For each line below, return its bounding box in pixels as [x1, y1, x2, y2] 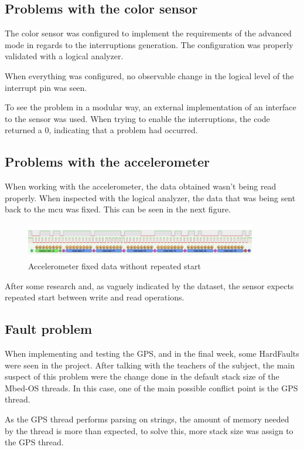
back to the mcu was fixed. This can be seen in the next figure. [5, 203, 231, 215]
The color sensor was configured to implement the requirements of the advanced [5, 27, 292, 39]
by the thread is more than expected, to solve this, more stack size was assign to [5, 424, 293, 437]
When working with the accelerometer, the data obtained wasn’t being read [5, 180, 276, 192]
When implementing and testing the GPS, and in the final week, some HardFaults [5, 347, 299, 360]
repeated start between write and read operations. [5, 291, 185, 303]
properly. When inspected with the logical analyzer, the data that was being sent [5, 191, 296, 204]
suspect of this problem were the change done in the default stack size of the [5, 370, 279, 383]
